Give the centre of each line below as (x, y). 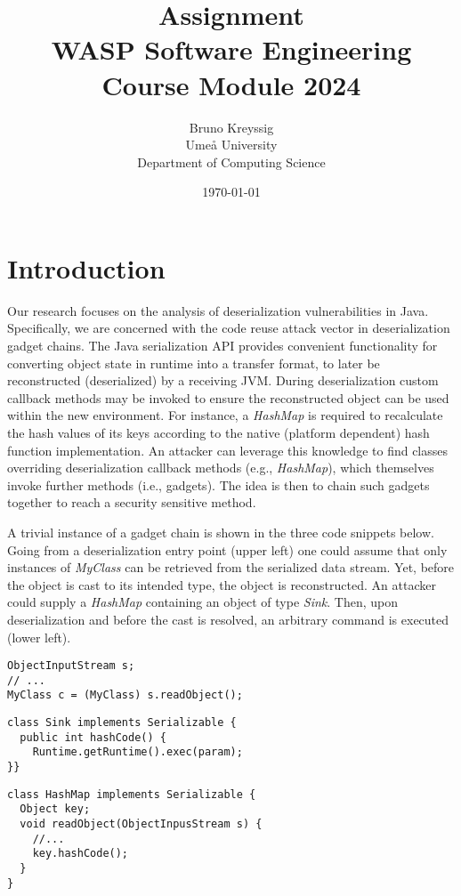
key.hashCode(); (81, 854)
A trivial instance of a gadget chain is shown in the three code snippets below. (221, 532)
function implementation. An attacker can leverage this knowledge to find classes (228, 450)
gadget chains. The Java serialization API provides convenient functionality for (222, 345)
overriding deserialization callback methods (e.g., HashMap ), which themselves (221, 468)
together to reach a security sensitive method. (132, 502)
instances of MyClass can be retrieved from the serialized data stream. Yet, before (231, 567)
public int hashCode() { (93, 737)
